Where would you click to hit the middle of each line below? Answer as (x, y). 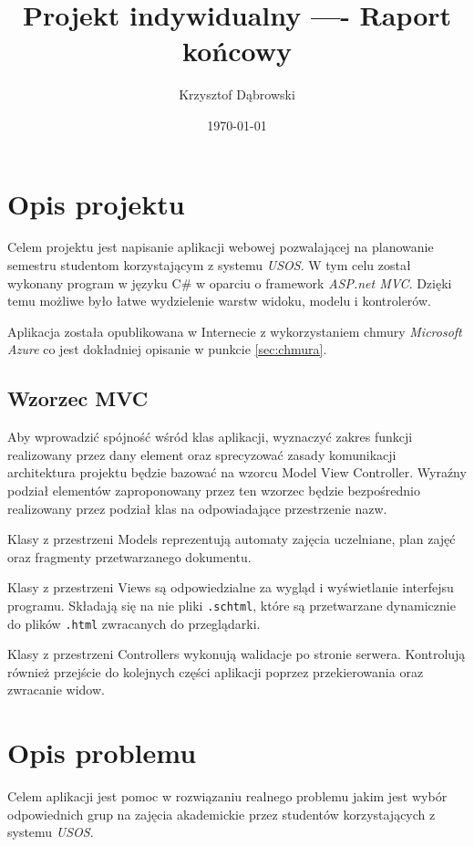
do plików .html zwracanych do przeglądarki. (134, 623)
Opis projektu (96, 203)
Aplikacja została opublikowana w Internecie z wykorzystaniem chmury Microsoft (235, 331)
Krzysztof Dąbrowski (237, 94)
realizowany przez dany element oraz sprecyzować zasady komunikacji (202, 454)
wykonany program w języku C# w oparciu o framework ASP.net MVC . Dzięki (230, 282)
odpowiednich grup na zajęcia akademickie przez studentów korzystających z (222, 814)
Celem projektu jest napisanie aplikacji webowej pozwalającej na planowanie (221, 247)
